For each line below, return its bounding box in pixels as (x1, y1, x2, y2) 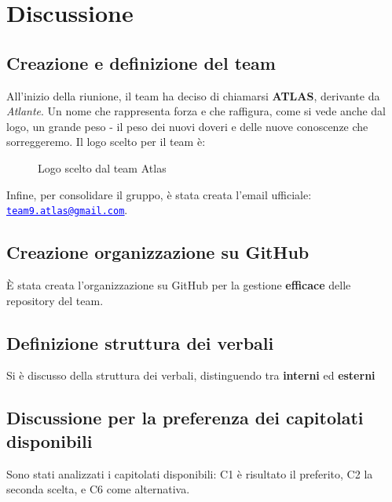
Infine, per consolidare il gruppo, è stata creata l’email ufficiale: (6, 186, 312, 202)
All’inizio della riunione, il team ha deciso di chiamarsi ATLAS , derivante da (6, 87, 380, 104)
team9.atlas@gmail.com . (6, 202, 128, 218)
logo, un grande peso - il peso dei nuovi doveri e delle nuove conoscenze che (6, 118, 368, 134)
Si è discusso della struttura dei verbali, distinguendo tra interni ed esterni (6, 367, 376, 384)
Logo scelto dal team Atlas (38, 159, 167, 176)
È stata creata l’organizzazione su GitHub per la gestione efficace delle (6, 277, 351, 293)
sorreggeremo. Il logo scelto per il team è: (6, 133, 206, 150)
